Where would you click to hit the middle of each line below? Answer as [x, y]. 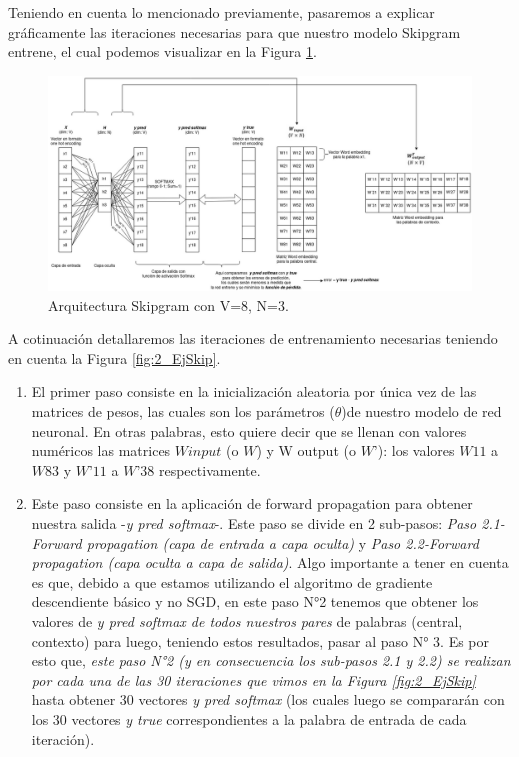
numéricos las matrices [101, 450]
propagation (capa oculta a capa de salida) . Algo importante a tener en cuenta [270, 562]
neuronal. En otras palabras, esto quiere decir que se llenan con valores [249, 430]
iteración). [63, 738]
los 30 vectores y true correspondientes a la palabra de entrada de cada [249, 718]
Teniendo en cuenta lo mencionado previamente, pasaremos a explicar [221, 12]
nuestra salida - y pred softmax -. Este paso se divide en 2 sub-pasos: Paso [254, 523]
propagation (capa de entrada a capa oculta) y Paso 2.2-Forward [282, 542]
